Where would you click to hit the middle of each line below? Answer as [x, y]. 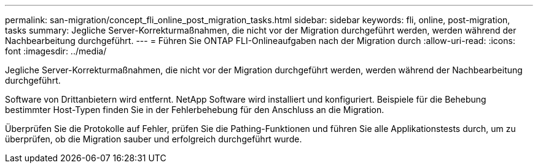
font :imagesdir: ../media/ [56, 51]
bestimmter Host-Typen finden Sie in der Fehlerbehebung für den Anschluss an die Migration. [195, 110]
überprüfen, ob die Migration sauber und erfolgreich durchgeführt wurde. [154, 139]
